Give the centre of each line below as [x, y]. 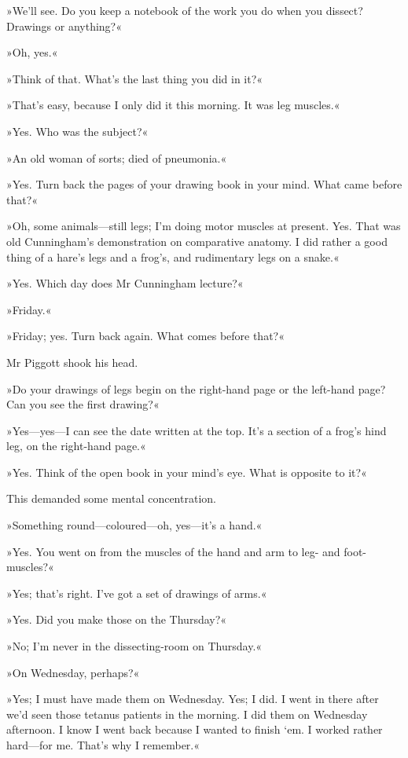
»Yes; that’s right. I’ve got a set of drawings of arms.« [137, 593]
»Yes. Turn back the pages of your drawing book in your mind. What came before [204, 184]
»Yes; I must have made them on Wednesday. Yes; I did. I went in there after [193, 699]
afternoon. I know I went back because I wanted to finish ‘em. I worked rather [195, 729]
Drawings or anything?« [64, 26]
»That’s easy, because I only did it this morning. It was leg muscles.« [173, 105]
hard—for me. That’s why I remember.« [103, 745]
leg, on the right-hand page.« [76, 446]
